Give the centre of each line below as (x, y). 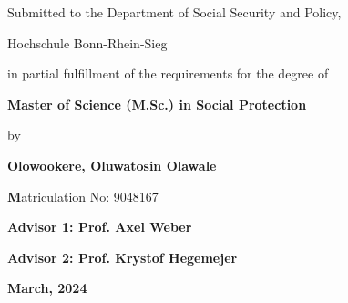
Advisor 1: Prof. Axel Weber (100, 227)
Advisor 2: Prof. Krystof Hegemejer (123, 257)
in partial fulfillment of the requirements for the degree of (168, 73)
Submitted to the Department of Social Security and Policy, (174, 12)
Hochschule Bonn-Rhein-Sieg (87, 42)
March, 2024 (47, 288)
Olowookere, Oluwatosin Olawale (112, 165)
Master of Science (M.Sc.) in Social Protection (157, 104)
